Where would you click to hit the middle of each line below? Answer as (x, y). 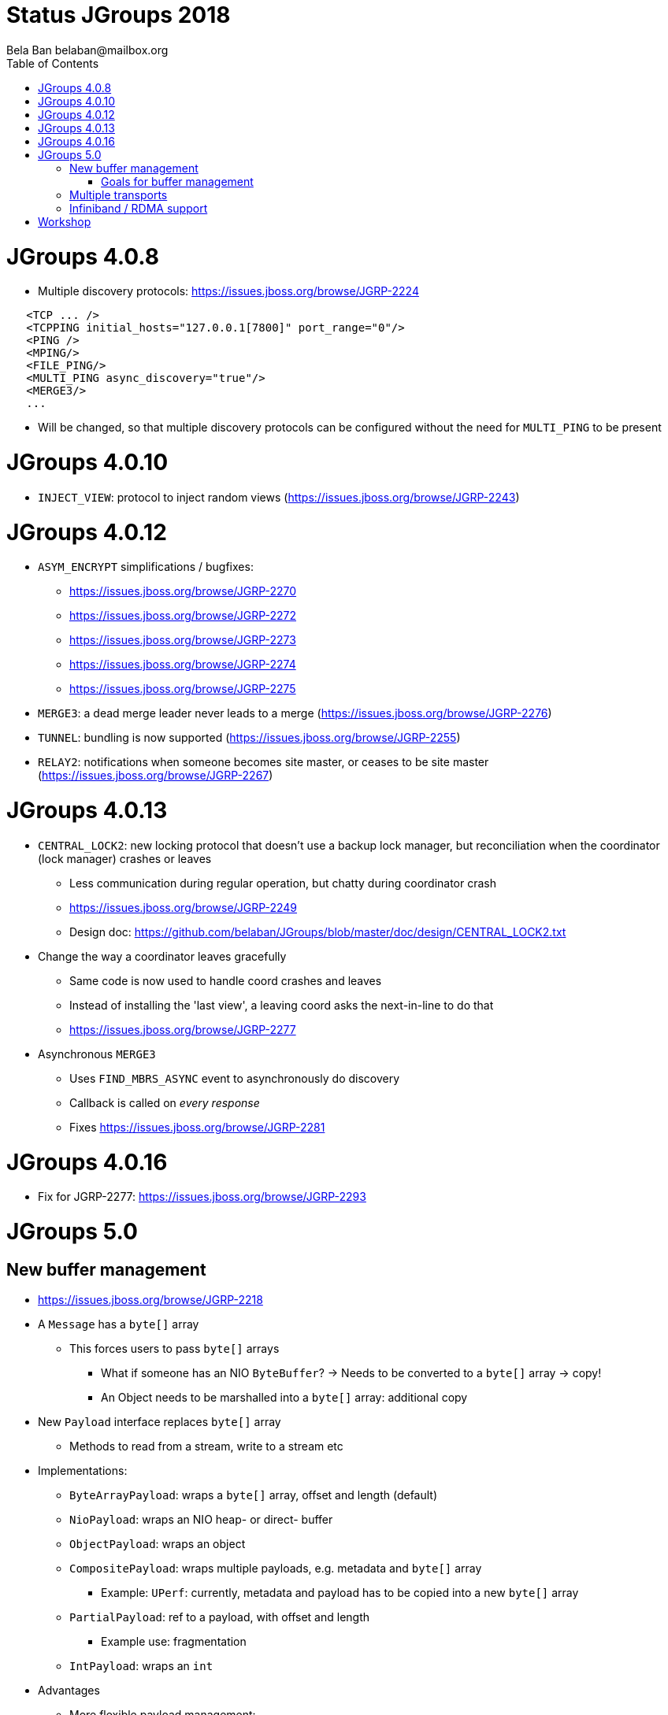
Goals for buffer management (177, 181)
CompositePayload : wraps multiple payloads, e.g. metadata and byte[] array (276, 1569)
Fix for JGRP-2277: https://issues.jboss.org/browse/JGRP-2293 (202, 1197)
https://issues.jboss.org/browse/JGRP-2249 (184, 907)
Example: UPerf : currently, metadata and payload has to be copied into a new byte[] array (340, 1593)
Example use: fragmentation (174, 1642)
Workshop (65, 221)
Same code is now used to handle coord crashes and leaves (226, 980)
